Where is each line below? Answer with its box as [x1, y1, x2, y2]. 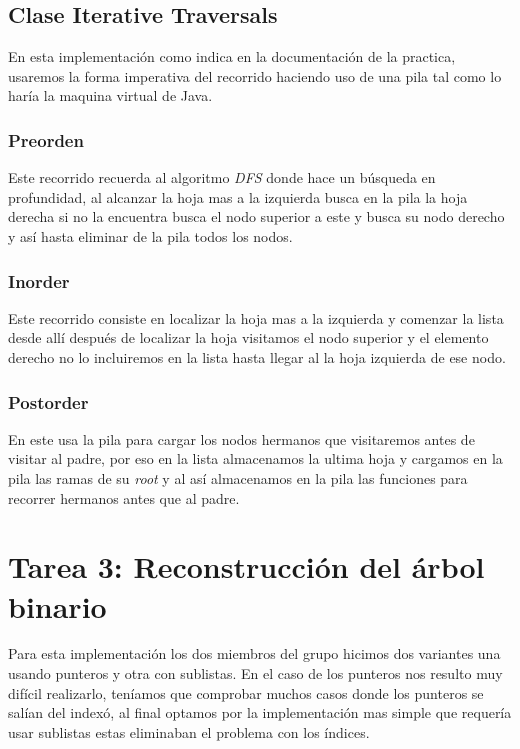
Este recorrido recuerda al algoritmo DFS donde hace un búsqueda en [8, 167, 436, 188]
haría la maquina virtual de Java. [8, 85, 213, 106]
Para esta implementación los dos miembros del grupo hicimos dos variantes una [8, 643, 501, 664]
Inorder [8, 268, 70, 293]
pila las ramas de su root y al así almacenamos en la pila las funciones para [8, 467, 468, 488]
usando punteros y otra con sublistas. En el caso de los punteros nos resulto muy [8, 663, 503, 684]
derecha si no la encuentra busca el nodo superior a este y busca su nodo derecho [8, 206, 505, 227]
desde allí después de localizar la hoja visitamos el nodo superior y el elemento [8, 327, 489, 348]
